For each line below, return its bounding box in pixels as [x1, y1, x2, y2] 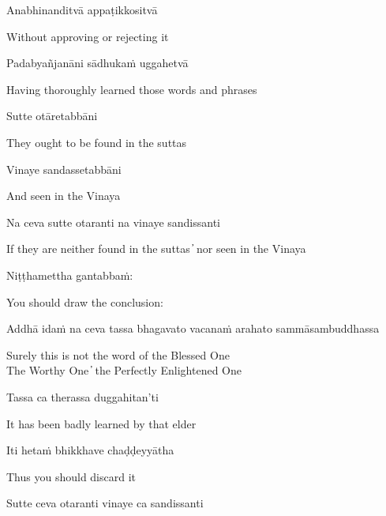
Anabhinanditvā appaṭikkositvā [6, 2, 158, 17]
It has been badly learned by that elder [6, 415, 197, 431]
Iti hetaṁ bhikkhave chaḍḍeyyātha [6, 442, 174, 458]
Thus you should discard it [6, 468, 137, 484]
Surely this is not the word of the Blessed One [6, 346, 230, 363]
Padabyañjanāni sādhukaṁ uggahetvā [6, 55, 189, 71]
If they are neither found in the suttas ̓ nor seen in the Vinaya [6, 240, 306, 257]
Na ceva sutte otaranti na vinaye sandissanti [6, 213, 220, 230]
